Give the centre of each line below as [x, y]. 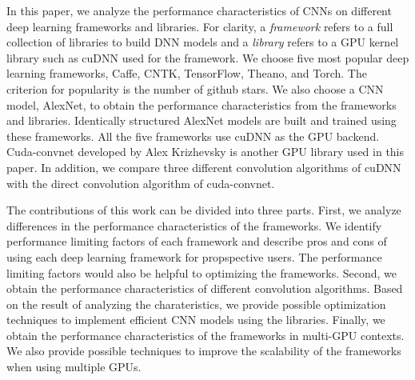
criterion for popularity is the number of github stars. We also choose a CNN [195, 88]
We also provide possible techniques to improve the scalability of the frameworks [204, 351]
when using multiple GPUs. [74, 367]
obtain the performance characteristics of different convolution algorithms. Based [205, 288]
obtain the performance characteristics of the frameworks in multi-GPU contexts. [206, 335]
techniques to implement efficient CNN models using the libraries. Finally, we [196, 320]
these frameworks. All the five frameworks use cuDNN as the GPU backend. [193, 136]
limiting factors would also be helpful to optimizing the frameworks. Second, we [202, 272]
